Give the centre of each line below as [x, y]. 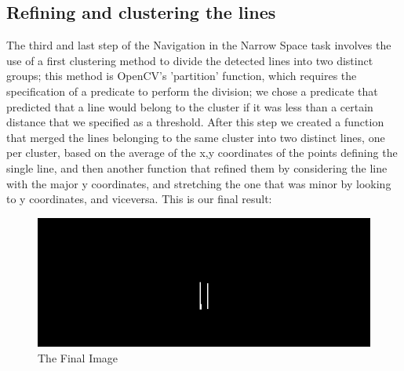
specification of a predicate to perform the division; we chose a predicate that [192, 91]
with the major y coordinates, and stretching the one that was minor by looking [199, 183]
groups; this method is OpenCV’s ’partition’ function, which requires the [182, 76]
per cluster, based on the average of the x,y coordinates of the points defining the [202, 153]
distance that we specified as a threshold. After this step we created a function [195, 122]
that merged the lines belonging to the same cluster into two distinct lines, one [196, 137]
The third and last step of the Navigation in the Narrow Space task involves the [199, 45]
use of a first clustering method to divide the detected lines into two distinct [190, 60]
